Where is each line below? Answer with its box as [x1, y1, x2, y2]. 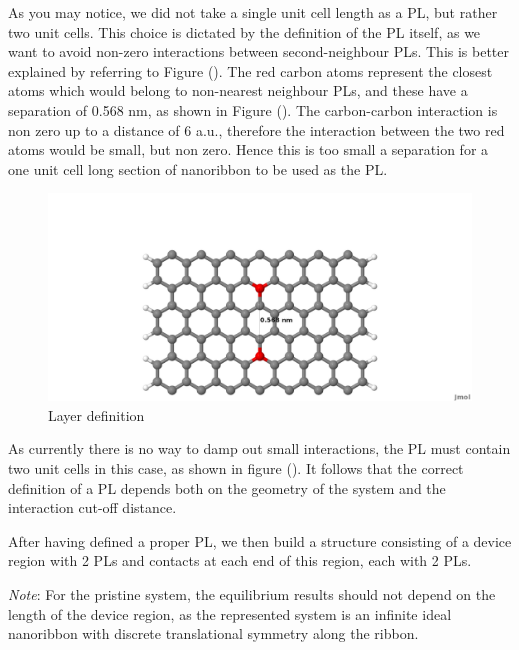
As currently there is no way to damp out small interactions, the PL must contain [8, 438, 511, 459]
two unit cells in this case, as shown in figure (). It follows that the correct [8, 457, 464, 478]
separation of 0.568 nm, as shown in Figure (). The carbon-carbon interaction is [8, 99, 498, 120]
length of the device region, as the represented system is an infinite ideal [8, 603, 452, 624]
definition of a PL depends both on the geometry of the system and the [8, 477, 446, 498]
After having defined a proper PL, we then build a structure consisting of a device [8, 530, 512, 551]
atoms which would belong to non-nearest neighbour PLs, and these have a [8, 80, 468, 101]
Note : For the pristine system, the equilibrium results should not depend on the [8, 583, 496, 604]
